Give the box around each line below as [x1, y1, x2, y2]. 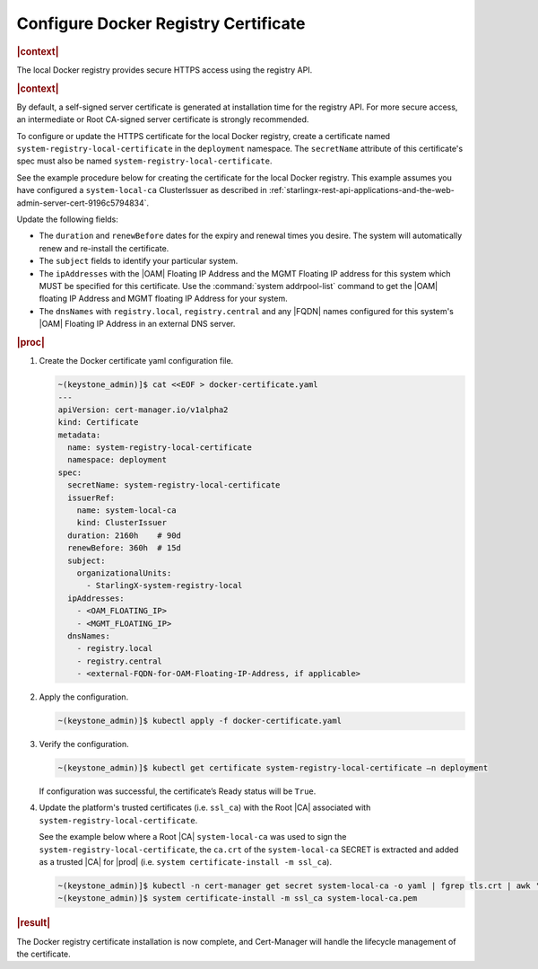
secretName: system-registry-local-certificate [67, 480, 281, 490]
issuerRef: [67, 492, 116, 503]
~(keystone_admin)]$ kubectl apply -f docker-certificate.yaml [57, 716, 343, 727]
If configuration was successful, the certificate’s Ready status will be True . [39, 786, 317, 797]
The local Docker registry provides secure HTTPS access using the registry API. [16, 64, 313, 75]
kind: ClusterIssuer [76, 517, 168, 528]
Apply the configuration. [39, 692, 129, 702]
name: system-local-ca [76, 506, 177, 515]
